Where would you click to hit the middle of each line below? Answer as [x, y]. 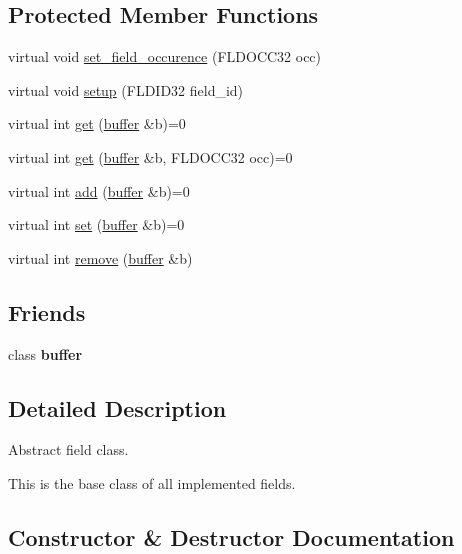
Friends [47, 311]
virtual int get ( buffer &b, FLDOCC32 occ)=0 [150, 156]
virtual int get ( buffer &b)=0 [97, 123]
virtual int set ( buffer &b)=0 [96, 224]
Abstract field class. [68, 449]
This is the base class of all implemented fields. [152, 482]
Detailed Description [117, 407]
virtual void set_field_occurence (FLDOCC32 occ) [165, 56]
